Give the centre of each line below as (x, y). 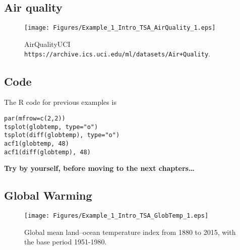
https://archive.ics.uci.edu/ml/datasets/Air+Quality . (117, 54)
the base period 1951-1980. (66, 242)
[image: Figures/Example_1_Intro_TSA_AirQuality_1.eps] (120, 28)
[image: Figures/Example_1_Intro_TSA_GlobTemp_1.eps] (116, 215)
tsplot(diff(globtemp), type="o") (62, 135)
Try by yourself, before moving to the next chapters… (99, 168)
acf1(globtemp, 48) (37, 143)
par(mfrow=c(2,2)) (35, 118)
